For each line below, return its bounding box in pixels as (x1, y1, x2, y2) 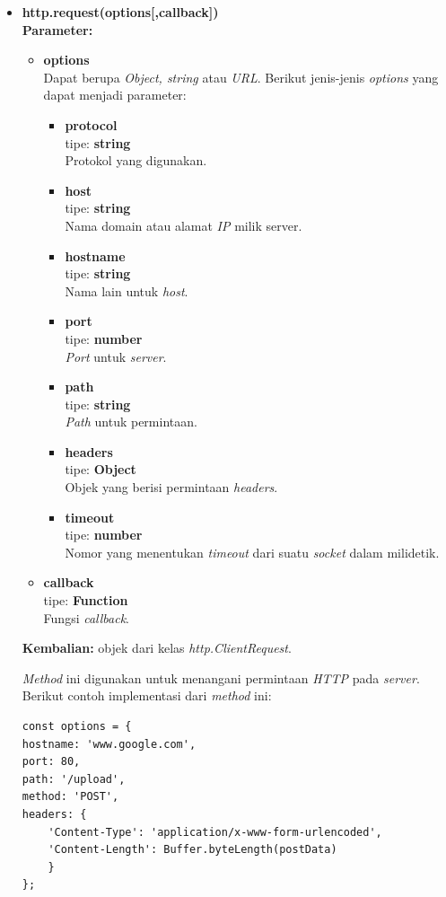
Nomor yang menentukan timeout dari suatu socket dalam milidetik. (65, 542, 440, 561)
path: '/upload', (22, 772, 126, 786)
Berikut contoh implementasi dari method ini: (22, 686, 272, 705)
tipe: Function (43, 591, 128, 610)
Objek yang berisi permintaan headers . (65, 478, 278, 497)
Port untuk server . (65, 347, 167, 365)
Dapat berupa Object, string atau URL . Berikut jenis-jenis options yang (43, 67, 439, 86)
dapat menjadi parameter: (43, 85, 187, 104)
